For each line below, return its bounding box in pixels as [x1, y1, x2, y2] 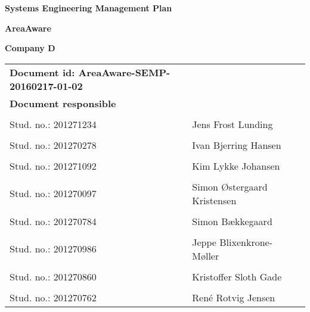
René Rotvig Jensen [192, 290, 275, 304]
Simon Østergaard [192, 179, 268, 194]
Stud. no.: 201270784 [10, 214, 97, 228]
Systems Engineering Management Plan [5, 2, 172, 14]
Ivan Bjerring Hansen [192, 138, 281, 152]
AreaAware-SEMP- [78, 65, 170, 79]
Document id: [10, 65, 75, 79]
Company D [5, 42, 55, 54]
